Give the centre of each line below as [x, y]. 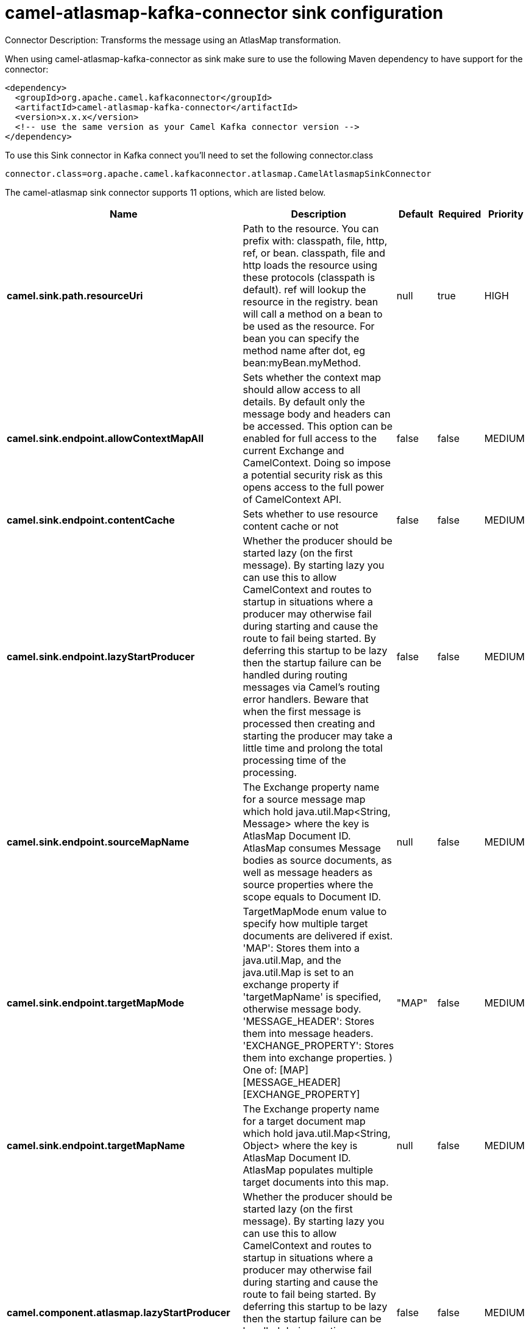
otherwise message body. [302, 1009]
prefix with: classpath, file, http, [315, 241]
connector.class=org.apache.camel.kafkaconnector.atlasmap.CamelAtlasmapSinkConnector [218, 173]
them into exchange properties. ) [318, 1057]
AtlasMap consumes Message [312, 848]
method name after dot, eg [304, 350]
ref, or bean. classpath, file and [314, 253]
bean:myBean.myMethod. [302, 362]
